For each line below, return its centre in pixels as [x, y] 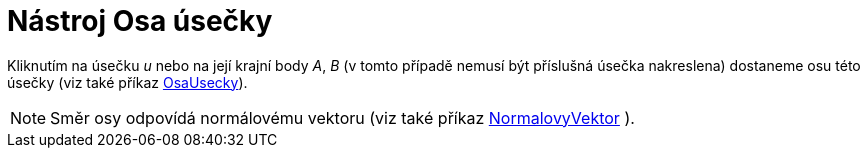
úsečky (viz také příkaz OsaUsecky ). [127, 82]
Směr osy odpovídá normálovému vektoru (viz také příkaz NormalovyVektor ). [342, 117]
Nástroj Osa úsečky [140, 21]
